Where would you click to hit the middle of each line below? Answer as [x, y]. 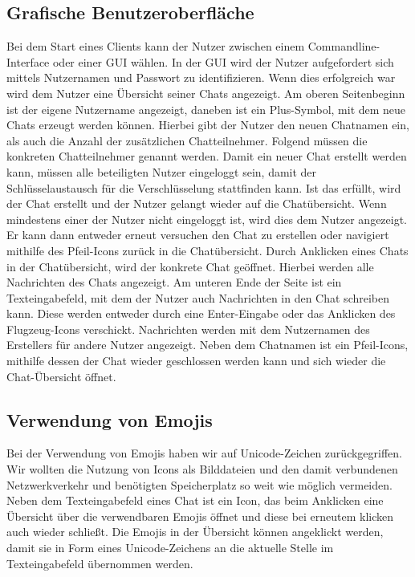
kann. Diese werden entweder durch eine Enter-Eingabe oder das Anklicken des [201, 313]
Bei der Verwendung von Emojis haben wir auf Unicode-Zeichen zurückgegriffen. [205, 453]
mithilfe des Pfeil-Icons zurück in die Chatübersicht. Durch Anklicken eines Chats [207, 250]
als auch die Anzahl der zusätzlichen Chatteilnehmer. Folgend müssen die [187, 140]
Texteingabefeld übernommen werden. [100, 563]
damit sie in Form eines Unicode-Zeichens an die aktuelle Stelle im [170, 548]
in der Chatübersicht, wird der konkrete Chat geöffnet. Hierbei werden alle [190, 266]
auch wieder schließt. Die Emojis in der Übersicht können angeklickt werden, [195, 532]
